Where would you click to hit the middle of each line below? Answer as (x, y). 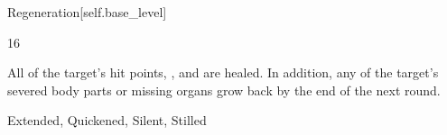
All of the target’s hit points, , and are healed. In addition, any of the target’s (223, 72)
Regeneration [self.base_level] (87, 12)
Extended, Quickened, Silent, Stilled (107, 120)
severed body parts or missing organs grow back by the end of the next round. (224, 90)
